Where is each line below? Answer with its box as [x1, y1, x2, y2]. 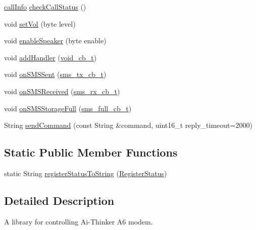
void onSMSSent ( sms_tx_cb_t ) [4, 69, 107, 80]
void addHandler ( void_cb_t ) [4, 52, 97, 62]
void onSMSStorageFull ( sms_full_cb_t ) [4, 103, 132, 113]
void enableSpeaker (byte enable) [4, 35, 107, 46]
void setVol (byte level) [4, 18, 76, 29]
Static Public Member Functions [4, 144, 178, 160]
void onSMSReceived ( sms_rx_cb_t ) [4, 86, 120, 96]
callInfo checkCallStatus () [4, 2, 86, 12]
